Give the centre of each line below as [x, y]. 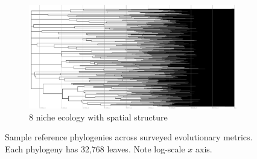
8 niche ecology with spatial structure [98, 117]
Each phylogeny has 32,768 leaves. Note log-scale [95, 148]
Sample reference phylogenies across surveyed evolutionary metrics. [129, 137]
